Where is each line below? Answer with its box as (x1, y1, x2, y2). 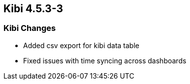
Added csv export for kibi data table (23, 41, 139, 50)
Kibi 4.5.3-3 (3, 2, 63, 15)
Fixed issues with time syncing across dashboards (23, 56, 187, 65)
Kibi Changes (3, 23, 56, 33)
